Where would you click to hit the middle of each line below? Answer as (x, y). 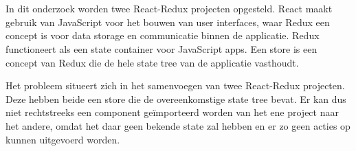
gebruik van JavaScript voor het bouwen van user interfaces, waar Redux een (168, 22)
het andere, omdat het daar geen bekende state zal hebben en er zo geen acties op (178, 125)
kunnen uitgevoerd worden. (63, 139)
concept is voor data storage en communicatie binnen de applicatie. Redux (163, 35)
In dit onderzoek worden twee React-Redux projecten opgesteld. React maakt (169, 9)
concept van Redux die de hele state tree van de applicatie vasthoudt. (152, 62)
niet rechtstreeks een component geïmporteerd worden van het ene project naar (172, 112)
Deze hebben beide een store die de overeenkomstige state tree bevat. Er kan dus (176, 98)
